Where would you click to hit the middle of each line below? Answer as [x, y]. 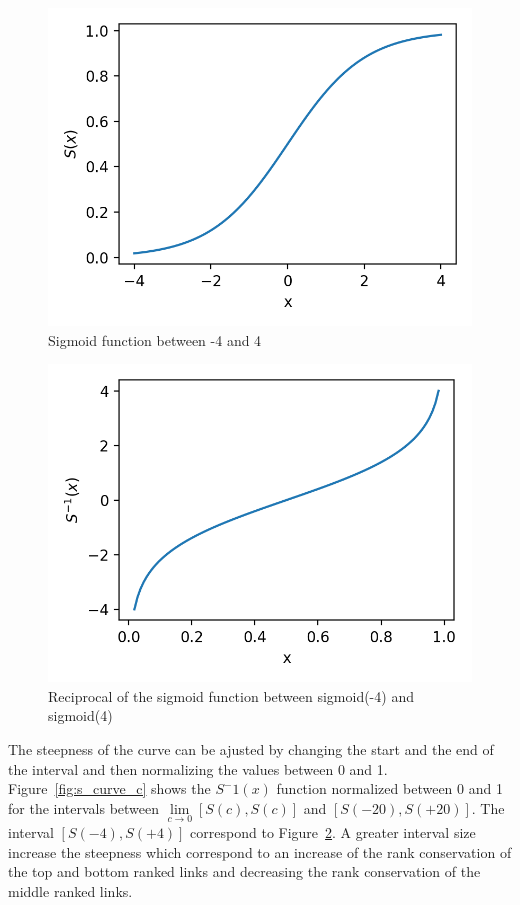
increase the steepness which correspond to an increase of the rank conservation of [260, 851]
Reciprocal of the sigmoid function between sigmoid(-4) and [231, 695]
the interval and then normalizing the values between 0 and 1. [198, 768]
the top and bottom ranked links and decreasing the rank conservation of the [244, 871]
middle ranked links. [70, 890]
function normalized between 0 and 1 [389, 788]
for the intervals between [84, 807]
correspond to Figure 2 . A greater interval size [333, 831]
